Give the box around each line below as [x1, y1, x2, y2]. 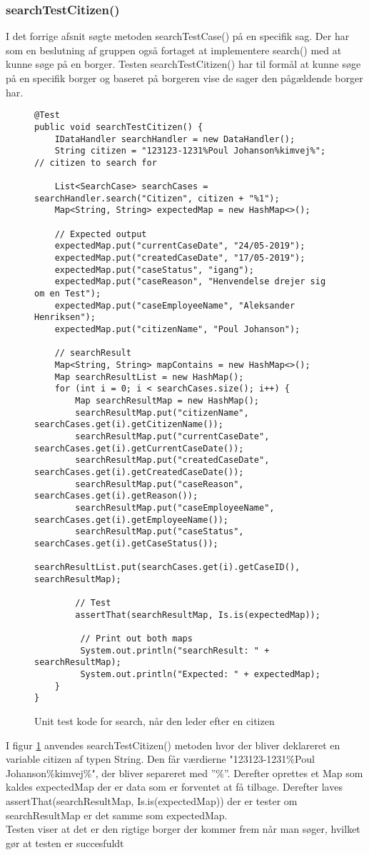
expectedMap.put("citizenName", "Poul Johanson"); [54, 324, 300, 334]
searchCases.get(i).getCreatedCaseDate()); [34, 466, 244, 477]
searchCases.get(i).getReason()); [34, 491, 198, 501]
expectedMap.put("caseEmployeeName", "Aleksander [54, 300, 295, 311]
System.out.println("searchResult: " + [80, 645, 270, 656]
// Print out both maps [80, 634, 193, 644]
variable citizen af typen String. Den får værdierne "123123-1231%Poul [6, 751, 315, 766]
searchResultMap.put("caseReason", [75, 479, 244, 489]
